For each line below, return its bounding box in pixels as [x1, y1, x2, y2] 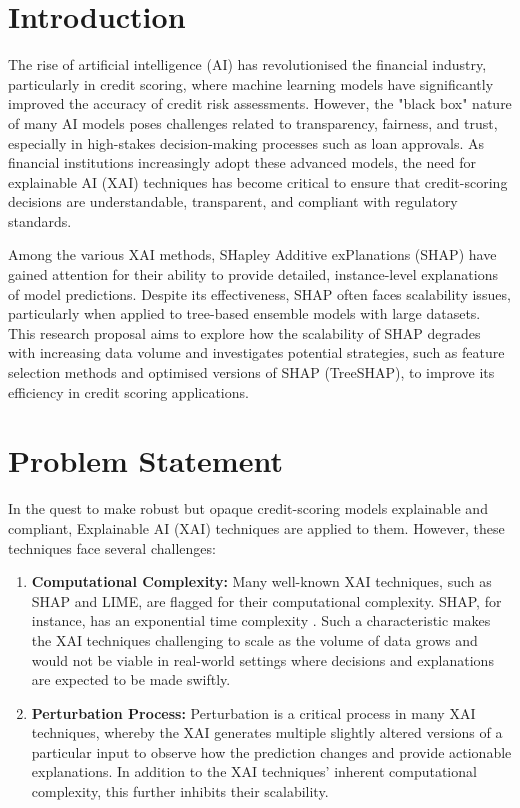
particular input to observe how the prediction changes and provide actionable [31, 741, 512, 762]
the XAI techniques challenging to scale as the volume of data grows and [31, 629, 478, 650]
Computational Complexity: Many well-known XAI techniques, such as [31, 571, 492, 592]
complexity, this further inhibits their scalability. [31, 781, 329, 802]
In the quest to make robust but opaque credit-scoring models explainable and [8, 498, 488, 519]
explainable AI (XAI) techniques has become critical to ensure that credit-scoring [8, 171, 508, 192]
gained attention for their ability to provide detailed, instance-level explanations [8, 264, 498, 285]
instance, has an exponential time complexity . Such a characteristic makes [31, 610, 491, 631]
